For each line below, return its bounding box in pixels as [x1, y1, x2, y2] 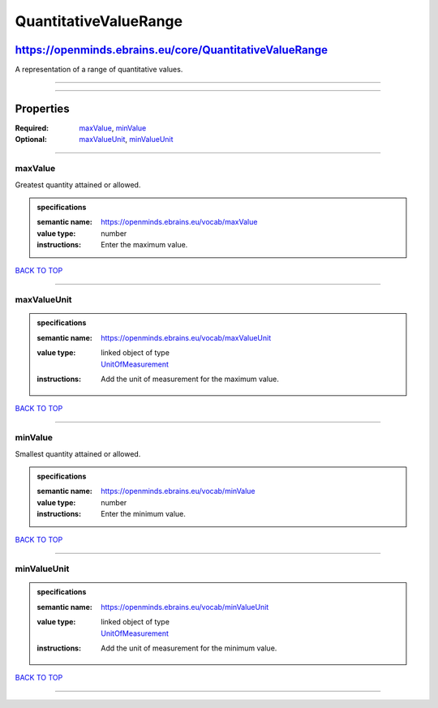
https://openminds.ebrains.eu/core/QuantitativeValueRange [15, 43, 328, 57]
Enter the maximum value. [101, 240, 188, 250]
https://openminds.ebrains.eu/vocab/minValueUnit [101, 602, 269, 611]
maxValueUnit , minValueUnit [79, 135, 174, 144]
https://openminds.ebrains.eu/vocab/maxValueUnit [101, 333, 272, 342]
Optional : [15, 135, 48, 144]
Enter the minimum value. [101, 509, 187, 519]
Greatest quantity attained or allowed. [15, 179, 141, 190]
